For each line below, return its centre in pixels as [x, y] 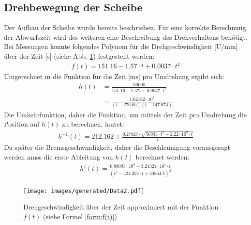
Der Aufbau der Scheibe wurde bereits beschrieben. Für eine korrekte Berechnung [125, 27]
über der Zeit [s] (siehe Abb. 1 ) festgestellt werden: [79, 56]
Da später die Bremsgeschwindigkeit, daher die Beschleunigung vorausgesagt [117, 147]
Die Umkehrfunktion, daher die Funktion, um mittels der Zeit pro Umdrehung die [125, 114]
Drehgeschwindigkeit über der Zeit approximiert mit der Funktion [121, 207]
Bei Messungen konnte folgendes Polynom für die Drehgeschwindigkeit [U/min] [121, 46]
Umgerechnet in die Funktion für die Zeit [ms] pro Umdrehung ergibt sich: [114, 76]
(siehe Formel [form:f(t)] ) [80, 216]
